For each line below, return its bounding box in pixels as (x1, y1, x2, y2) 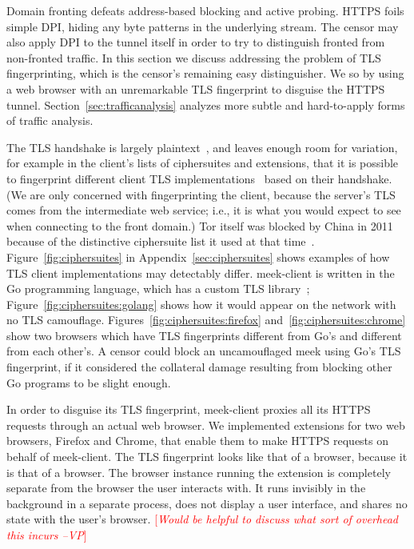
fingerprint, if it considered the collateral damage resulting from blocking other (6, 359, 392, 375)
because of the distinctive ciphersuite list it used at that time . (6, 233, 315, 250)
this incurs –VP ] (6, 527, 87, 543)
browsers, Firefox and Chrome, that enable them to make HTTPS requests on (6, 432, 389, 449)
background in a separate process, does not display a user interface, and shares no (6, 495, 408, 511)
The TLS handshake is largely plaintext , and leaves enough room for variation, (6, 138, 398, 155)
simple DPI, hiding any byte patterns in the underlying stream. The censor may (6, 18, 399, 34)
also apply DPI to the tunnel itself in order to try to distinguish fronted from (6, 34, 385, 50)
